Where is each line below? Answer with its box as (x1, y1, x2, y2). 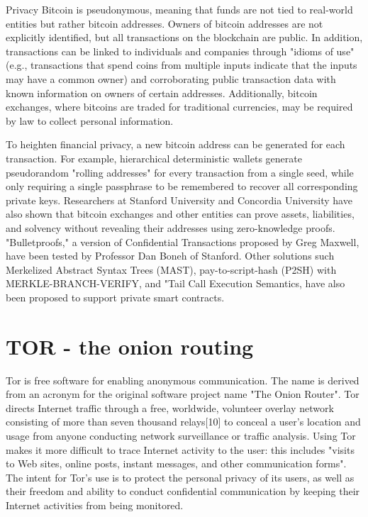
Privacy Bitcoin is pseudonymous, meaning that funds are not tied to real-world (6, 2, 353, 16)
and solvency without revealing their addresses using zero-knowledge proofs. (6, 220, 335, 235)
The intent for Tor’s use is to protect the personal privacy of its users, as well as (6, 469, 355, 484)
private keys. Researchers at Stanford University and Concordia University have (6, 192, 352, 207)
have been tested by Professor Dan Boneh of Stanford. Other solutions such (6, 248, 335, 263)
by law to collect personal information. (6, 113, 174, 128)
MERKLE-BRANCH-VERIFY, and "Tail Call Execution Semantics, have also (6, 276, 345, 291)
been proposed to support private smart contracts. (6, 289, 225, 304)
